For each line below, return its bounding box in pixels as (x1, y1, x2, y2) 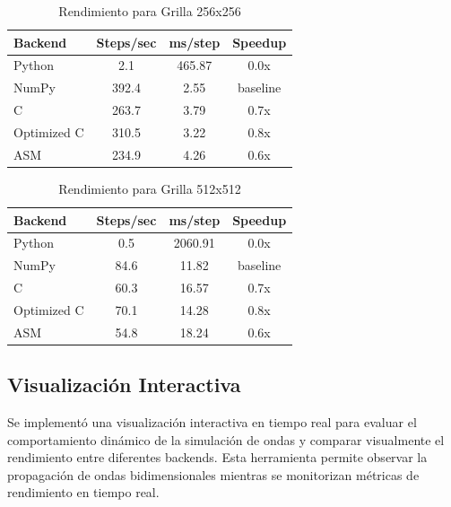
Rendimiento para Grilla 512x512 (58, 179, 241, 197)
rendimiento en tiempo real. (7, 483, 160, 502)
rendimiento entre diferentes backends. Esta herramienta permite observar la (7, 448, 428, 467)
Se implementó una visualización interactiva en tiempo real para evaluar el (7, 413, 417, 432)
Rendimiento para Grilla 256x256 (58, 2, 241, 20)
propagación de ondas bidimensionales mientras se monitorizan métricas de (7, 465, 420, 484)
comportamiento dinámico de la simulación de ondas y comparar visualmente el (7, 430, 445, 449)
